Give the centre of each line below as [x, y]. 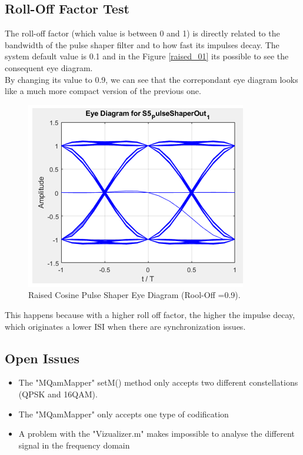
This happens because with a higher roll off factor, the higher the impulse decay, [150, 314]
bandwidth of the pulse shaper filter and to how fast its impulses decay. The [142, 44]
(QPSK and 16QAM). [58, 394]
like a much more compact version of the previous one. [103, 91]
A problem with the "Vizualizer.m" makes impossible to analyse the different [157, 434]
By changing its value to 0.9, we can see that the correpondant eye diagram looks [151, 79]
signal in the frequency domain [74, 445]
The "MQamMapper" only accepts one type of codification [124, 414]
